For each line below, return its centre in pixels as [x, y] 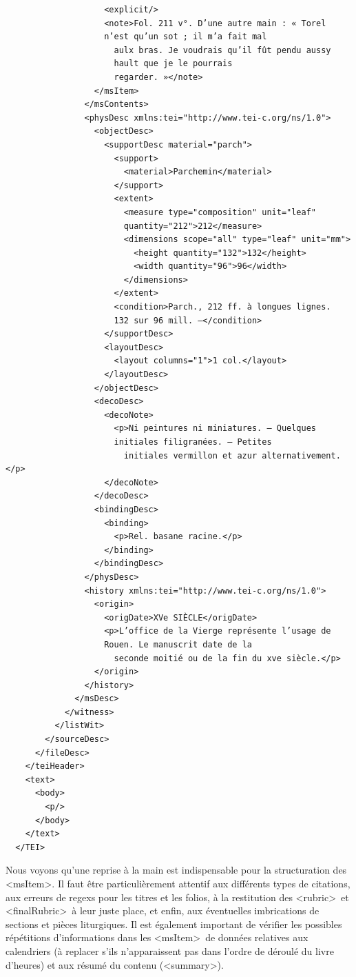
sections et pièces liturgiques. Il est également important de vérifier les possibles [174, 924]
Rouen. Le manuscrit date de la [178, 644]
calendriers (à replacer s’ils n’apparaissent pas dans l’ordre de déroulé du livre [170, 950]
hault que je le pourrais [173, 64]
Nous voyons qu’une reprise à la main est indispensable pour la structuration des [176, 870]
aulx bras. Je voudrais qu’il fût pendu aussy [222, 50]
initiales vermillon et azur [190, 455]
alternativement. [301, 455]
